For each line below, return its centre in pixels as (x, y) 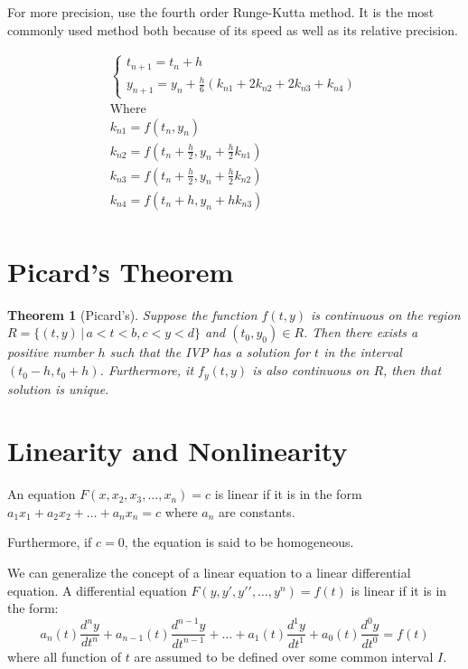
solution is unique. (58, 388)
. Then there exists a (361, 332)
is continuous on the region (386, 314)
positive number (51, 352)
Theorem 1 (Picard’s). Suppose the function (132, 314)
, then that (412, 370)
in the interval (363, 352)
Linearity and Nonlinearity (178, 451)
